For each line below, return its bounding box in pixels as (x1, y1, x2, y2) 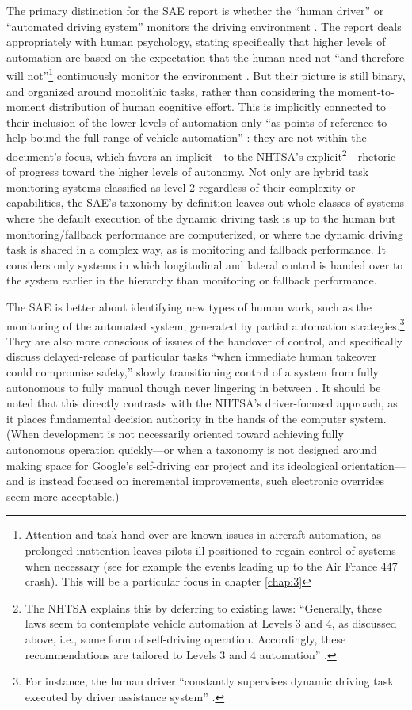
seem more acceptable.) (6, 487, 120, 504)
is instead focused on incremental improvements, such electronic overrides (28, 472, 385, 489)
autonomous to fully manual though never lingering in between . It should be (6, 379, 381, 395)
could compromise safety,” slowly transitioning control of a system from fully (6, 364, 380, 380)
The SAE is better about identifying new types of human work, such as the (6, 299, 372, 315)
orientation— (341, 456, 406, 473)
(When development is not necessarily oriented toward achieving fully (6, 426, 344, 442)
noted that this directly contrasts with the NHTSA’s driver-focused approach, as (6, 395, 398, 411)
